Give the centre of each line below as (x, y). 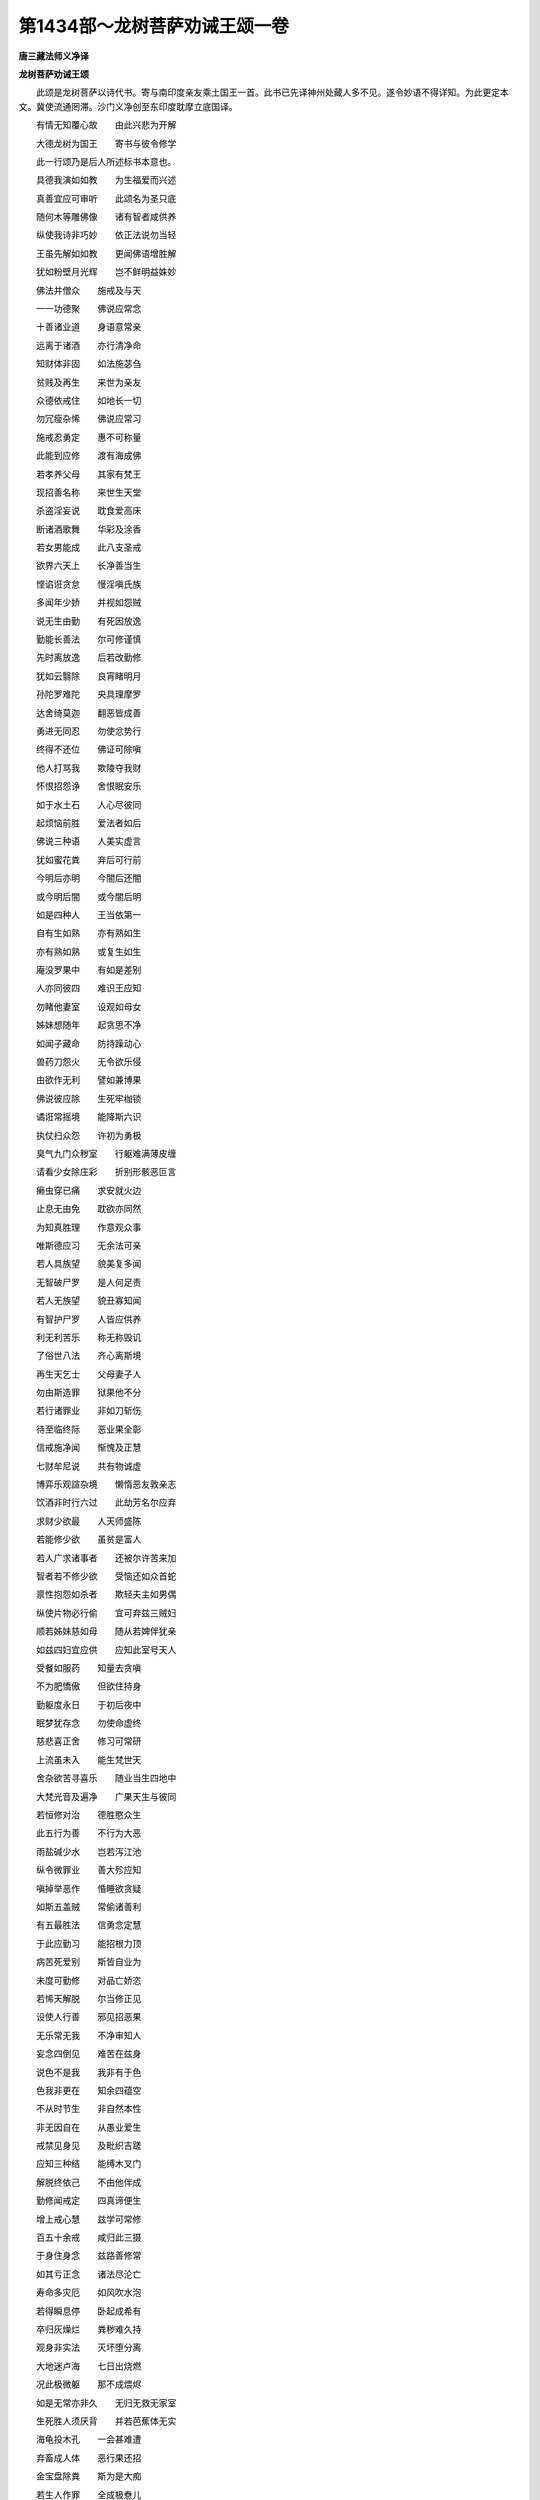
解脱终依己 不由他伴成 (88, 2182)
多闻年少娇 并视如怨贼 (88, 602)
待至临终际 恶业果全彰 (88, 1429)
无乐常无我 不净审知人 (88, 2035)
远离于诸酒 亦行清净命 (88, 345)
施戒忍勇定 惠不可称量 (88, 437)
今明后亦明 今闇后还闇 (88, 878)
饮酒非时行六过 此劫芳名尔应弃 (106, 1502)
